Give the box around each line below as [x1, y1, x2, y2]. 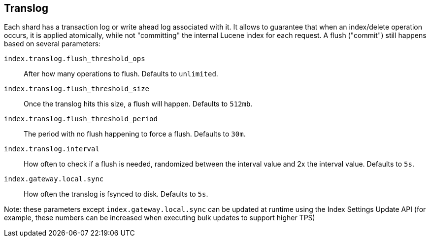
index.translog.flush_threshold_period [4, 115, 158, 123]
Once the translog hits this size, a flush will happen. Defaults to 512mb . [24, 100, 253, 108]
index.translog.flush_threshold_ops [4, 55, 145, 63]
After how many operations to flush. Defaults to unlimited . [24, 69, 218, 78]
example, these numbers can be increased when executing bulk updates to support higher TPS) [4, 213, 315, 222]
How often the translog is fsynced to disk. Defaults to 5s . [24, 190, 208, 199]
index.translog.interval [4, 145, 99, 153]
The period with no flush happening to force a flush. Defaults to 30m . [24, 130, 246, 138]
